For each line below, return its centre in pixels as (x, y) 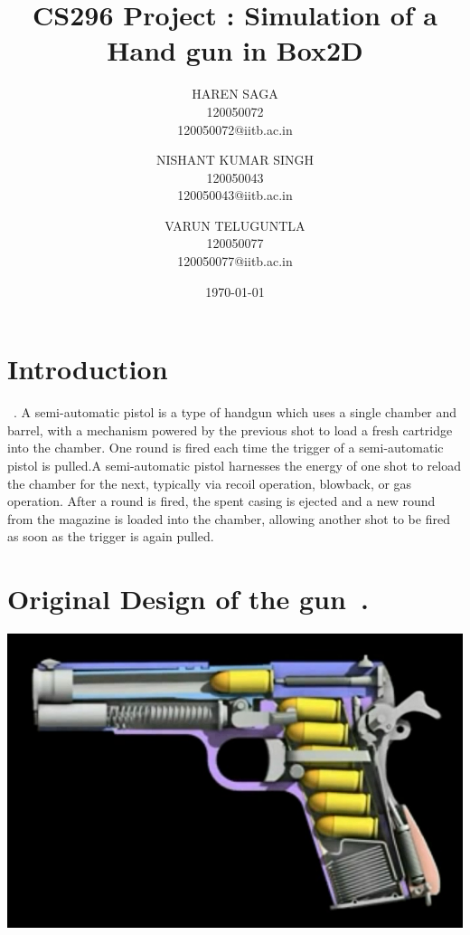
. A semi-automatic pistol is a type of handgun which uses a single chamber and (235, 412)
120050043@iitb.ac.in (235, 195)
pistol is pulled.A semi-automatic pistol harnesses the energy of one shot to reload (234, 465)
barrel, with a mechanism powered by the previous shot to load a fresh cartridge (230, 429)
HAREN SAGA (235, 94)
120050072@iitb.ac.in (235, 129)
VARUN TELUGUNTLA (235, 225)
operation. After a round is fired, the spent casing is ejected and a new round (221, 501)
